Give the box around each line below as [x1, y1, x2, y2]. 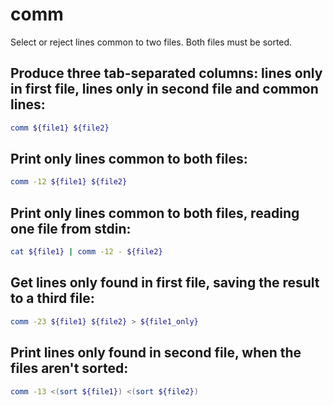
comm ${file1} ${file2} [10, 123, 110, 133]
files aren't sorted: [10, 360, 129, 377]
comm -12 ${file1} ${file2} [10, 177, 128, 187]
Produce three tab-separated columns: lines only [10, 65, 323, 82]
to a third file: [10, 290, 95, 307]
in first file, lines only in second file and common [10, 81, 319, 98]
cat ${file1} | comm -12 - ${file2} [10, 247, 163, 257]
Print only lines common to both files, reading [10, 204, 300, 222]
